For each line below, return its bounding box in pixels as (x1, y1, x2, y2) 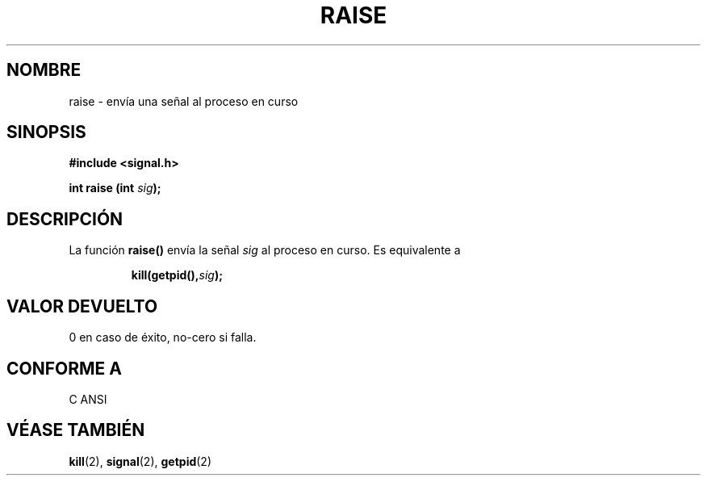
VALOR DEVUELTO (6, 295, 158, 316)
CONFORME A (6, 358, 122, 379)
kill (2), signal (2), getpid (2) (69, 454, 212, 468)
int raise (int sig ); (69, 181, 161, 195)
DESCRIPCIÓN (6, 208, 123, 229)
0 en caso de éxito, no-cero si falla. (69, 330, 257, 345)
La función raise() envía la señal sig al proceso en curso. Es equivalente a (69, 243, 461, 258)
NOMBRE (6, 60, 82, 81)
